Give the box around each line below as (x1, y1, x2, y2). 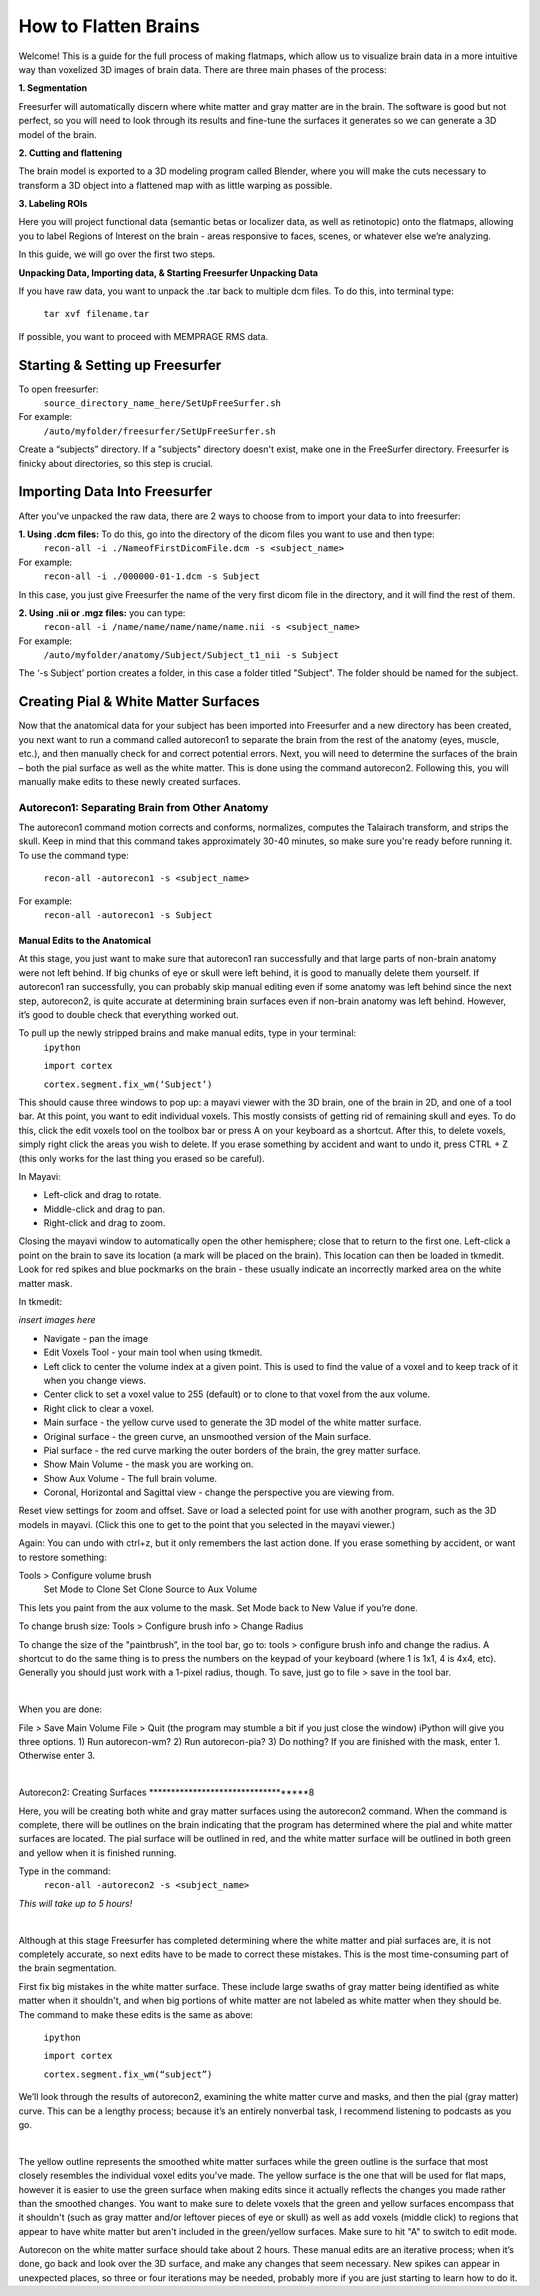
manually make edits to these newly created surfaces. (18, 775, 241, 787)
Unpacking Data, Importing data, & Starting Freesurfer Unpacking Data (18, 266, 319, 279)
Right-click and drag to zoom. (43, 1217, 166, 1229)
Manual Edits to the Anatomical (18, 935, 152, 947)
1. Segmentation (18, 82, 88, 94)
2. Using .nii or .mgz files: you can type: (18, 606, 186, 619)
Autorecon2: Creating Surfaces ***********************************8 (18, 1786, 315, 1799)
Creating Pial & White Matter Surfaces (18, 693, 260, 710)
